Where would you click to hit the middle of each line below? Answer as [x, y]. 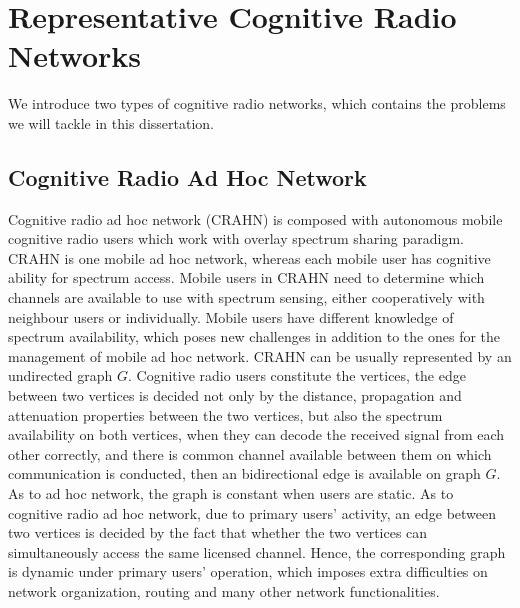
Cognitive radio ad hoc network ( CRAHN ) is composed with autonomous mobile [255, 218]
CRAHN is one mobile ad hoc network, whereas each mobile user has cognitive [249, 257]
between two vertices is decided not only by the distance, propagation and [235, 395]
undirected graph [60, 375]
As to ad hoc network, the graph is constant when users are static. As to [231, 493]
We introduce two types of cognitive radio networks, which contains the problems [257, 103]
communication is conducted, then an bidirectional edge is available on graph [244, 473]
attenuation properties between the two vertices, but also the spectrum [225, 414]
